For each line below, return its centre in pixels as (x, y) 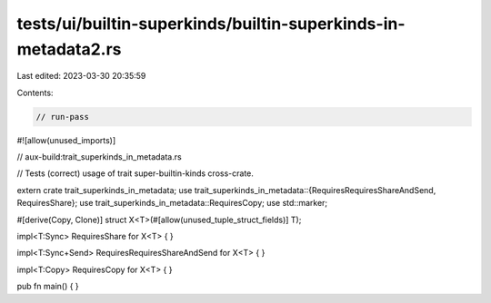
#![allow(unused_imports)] (66, 140)
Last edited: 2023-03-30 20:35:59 (81, 76)
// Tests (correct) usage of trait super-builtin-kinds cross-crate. (135, 173)
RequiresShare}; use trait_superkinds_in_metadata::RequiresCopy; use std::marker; (172, 203)
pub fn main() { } (48, 287)
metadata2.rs (69, 49)
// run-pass (63, 117)
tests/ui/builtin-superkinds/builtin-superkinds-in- (211, 24)
